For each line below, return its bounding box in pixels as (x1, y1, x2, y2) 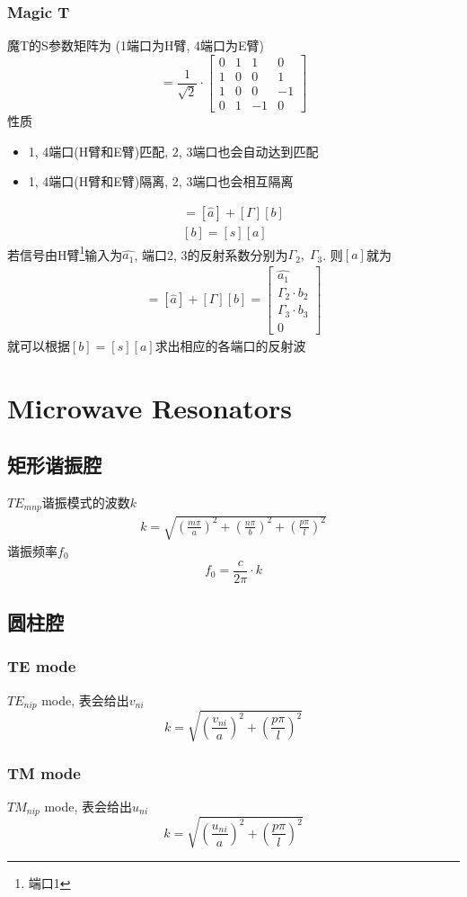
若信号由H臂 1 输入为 (7, 242, 123, 264)
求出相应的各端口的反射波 (154, 336, 306, 354)
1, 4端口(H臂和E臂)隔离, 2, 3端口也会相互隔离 (28, 172, 294, 191)
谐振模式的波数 (41, 492, 130, 511)
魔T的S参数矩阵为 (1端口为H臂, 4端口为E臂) (7, 36, 265, 55)
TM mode (7, 761, 81, 784)
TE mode (7, 655, 76, 677)
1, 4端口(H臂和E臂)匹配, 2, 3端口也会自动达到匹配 (28, 141, 319, 160)
